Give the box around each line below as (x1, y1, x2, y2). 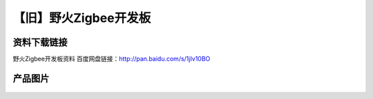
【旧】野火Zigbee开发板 (12, 10, 151, 25)
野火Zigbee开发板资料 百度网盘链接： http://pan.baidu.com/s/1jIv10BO (12, 55, 211, 63)
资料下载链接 (12, 36, 68, 48)
